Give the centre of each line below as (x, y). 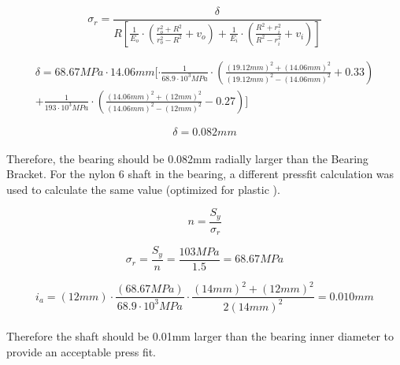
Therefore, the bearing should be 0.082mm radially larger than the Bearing (187, 158)
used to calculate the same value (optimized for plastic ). (143, 189)
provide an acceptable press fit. (81, 351)
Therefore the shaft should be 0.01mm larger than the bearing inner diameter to (200, 336)
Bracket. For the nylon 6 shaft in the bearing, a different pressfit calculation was (200, 174)
